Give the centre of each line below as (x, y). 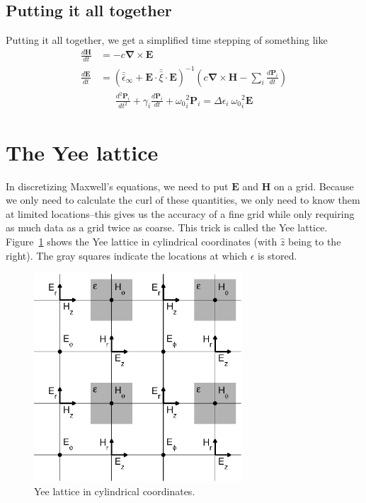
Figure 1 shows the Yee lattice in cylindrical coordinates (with (142, 241)
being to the (315, 241)
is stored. (278, 255)
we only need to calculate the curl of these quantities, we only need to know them (183, 200)
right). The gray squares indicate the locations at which (127, 255)
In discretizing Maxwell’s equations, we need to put (117, 186)
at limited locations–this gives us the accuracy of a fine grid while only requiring (180, 213)
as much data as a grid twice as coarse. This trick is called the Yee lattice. (167, 227)
